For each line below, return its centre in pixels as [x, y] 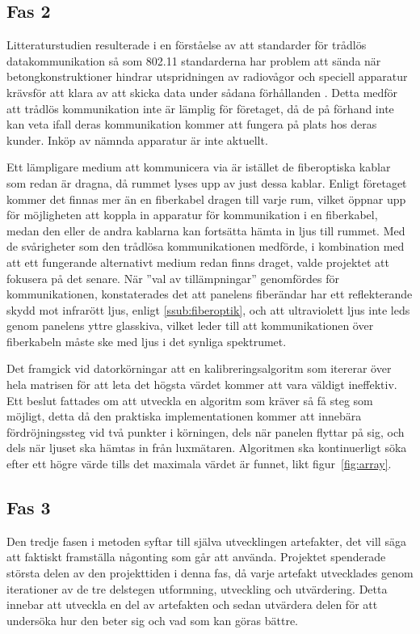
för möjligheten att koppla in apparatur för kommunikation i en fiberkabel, [192, 215]
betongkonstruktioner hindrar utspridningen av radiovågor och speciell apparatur [207, 76]
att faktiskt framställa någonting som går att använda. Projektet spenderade [196, 557]
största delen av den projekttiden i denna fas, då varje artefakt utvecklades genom [210, 573]
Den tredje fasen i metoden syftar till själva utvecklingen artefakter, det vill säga [206, 541]
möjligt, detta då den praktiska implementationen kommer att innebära [184, 416]
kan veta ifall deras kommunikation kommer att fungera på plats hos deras [192, 124]
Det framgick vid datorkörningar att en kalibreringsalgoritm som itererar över [199, 368]
